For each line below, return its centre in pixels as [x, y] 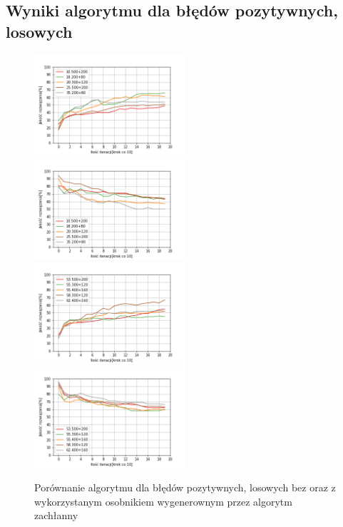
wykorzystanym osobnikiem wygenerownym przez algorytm [163, 501]
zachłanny [56, 515]
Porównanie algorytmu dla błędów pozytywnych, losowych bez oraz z [185, 487]
